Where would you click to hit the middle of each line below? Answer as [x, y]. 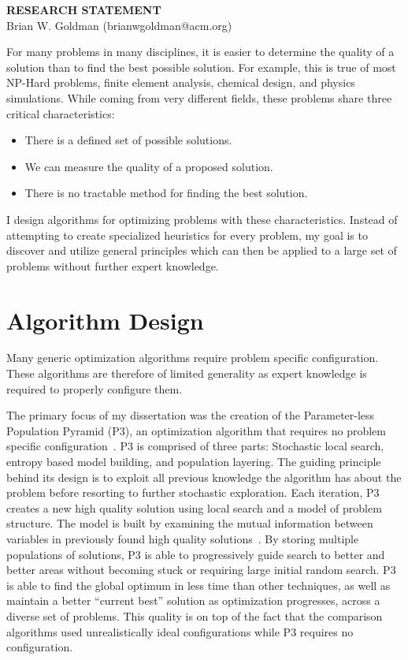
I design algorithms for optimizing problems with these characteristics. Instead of [202, 219]
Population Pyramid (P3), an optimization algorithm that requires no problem [196, 430]
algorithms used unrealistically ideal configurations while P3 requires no [180, 631]
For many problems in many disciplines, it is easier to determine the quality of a [200, 52]
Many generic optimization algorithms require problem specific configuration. [193, 358]
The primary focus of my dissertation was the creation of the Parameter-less [191, 415]
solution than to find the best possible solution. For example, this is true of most [201, 67]
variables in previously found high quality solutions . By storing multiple [183, 538]
